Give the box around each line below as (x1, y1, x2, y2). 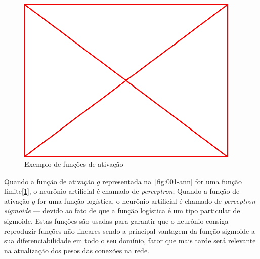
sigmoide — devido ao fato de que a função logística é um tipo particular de (4, 205, 240, 216)
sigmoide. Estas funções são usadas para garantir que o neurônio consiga (4, 215, 229, 226)
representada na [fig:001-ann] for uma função (102, 176, 242, 186)
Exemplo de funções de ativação (24, 158, 123, 169)
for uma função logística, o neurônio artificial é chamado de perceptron (37, 195, 255, 206)
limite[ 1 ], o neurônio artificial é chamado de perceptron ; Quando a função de (4, 186, 240, 196)
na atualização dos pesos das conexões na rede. (4, 245, 149, 255)
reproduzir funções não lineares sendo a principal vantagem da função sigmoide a (4, 225, 255, 236)
